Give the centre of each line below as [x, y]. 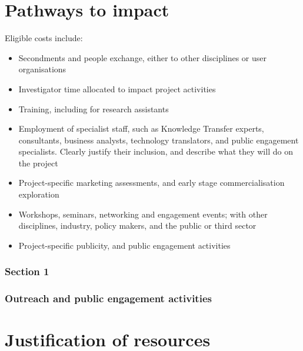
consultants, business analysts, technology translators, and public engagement [159, 140]
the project [38, 163]
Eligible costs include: [44, 38]
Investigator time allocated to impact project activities [117, 88]
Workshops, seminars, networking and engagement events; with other [143, 214]
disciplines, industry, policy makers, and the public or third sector [137, 225]
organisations [42, 69]
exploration [39, 194]
